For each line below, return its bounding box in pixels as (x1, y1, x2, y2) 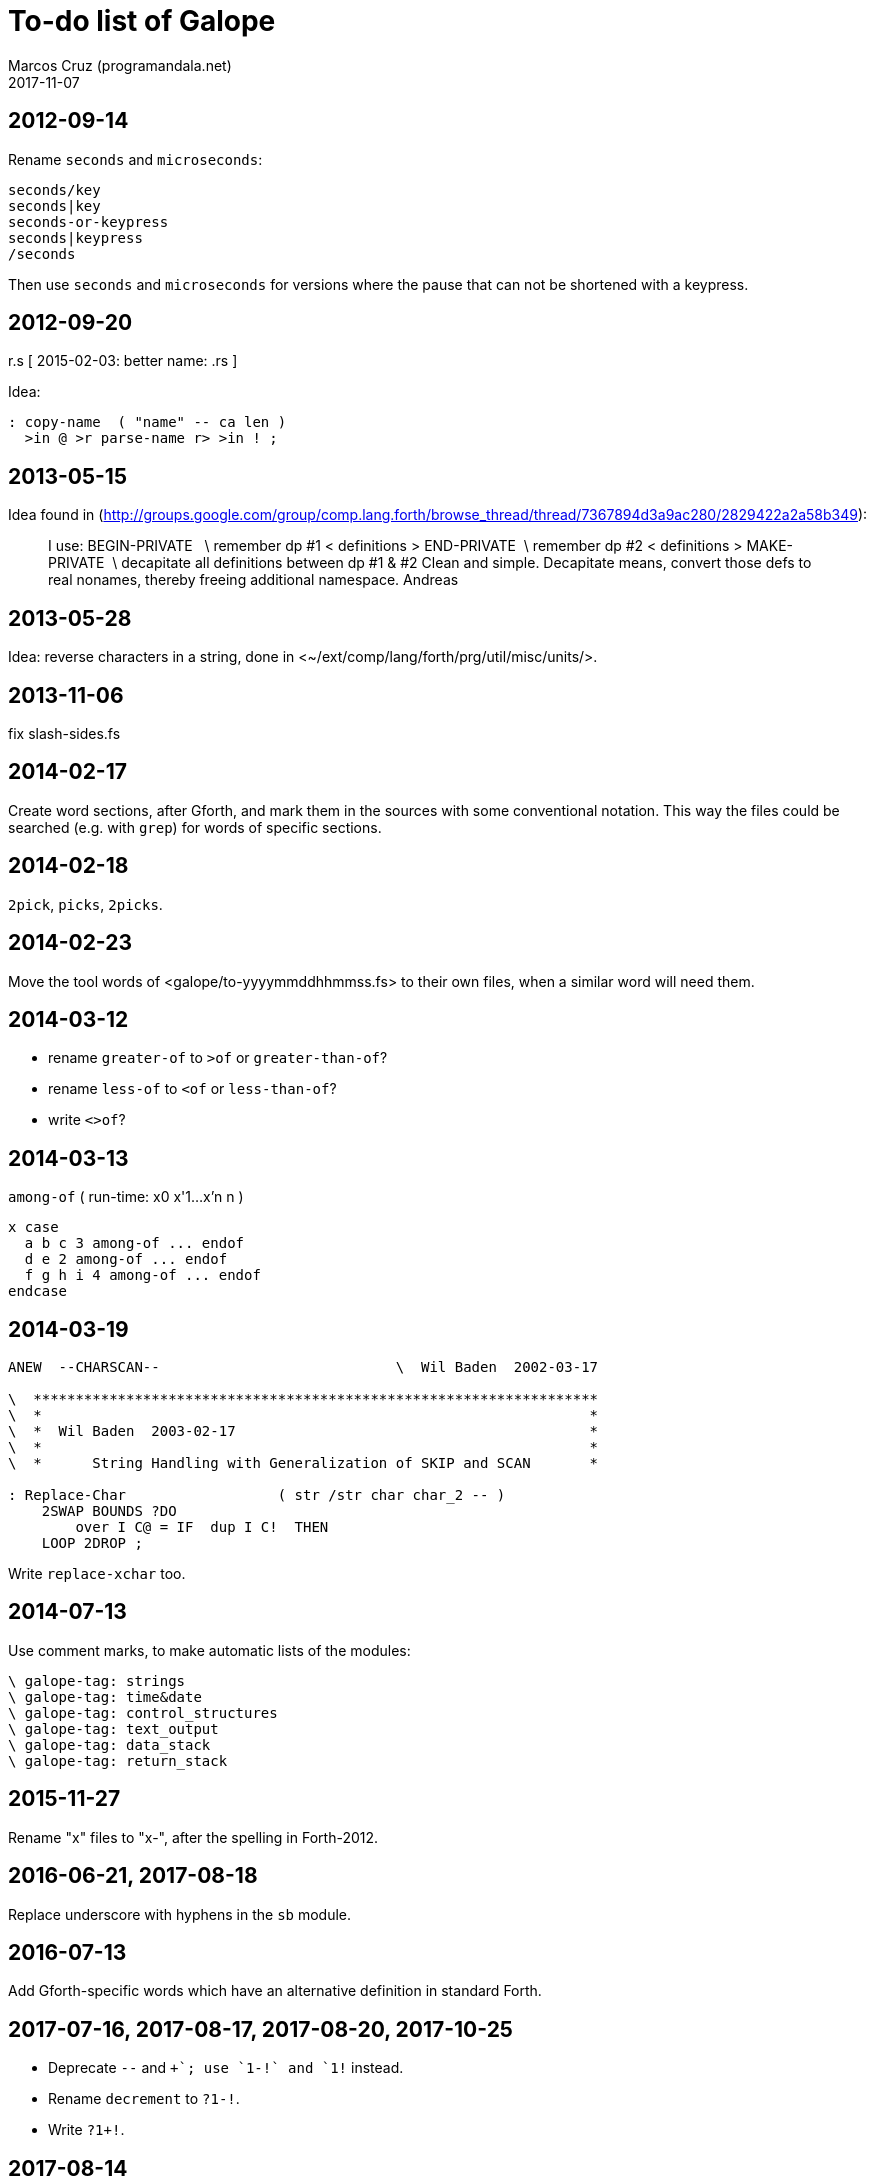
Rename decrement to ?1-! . (48, 2090, 240, 2108)
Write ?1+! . (48, 2121, 125, 2139)
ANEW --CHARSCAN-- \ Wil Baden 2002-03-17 (8, 1359, 599, 1376)
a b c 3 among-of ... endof (24, 1235, 245, 1252)
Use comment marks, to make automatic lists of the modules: (8, 1641, 411, 1659)
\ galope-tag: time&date (8, 1688, 202, 1705)
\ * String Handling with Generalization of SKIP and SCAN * (8, 1455, 599, 1472)
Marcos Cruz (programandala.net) (8, 56, 232, 74)
